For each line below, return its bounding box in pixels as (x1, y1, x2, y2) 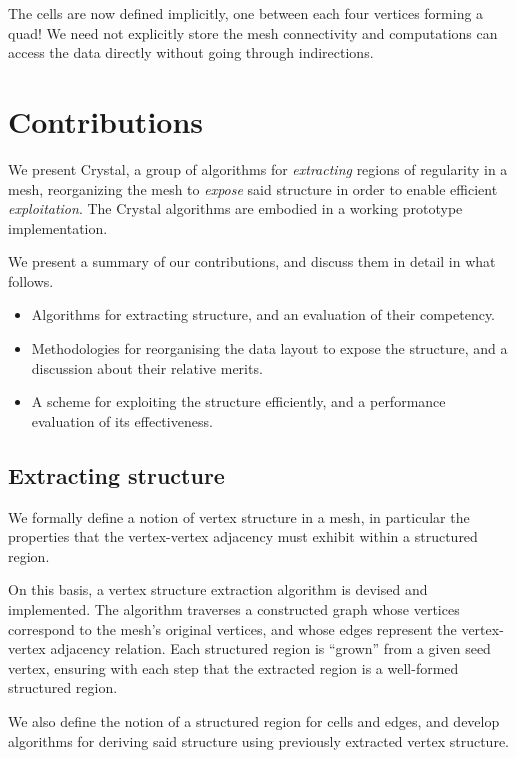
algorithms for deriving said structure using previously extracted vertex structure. (8, 730, 510, 751)
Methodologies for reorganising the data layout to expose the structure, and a (31, 338, 508, 359)
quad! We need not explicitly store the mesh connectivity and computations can (8, 22, 498, 43)
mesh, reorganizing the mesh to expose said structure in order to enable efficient (8, 178, 498, 199)
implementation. (8, 217, 108, 238)
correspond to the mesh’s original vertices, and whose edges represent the (8, 618, 457, 639)
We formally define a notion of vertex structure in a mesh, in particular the (8, 506, 470, 527)
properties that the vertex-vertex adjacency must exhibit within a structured (8, 526, 478, 547)
